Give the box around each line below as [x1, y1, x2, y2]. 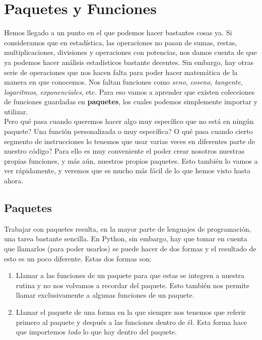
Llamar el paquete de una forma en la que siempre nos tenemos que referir [16, 306, 246, 317]
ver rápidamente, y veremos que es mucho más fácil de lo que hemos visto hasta [4, 165, 250, 176]
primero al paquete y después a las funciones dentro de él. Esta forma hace [16, 316, 247, 327]
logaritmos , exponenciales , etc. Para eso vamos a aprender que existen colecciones [4, 86, 255, 97]
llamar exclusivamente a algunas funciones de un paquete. [16, 290, 194, 300]
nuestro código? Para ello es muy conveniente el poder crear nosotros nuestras [4, 146, 245, 156]
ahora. [4, 175, 24, 186]
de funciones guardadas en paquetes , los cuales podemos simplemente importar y [4, 96, 258, 107]
